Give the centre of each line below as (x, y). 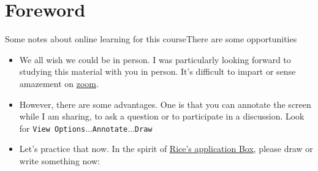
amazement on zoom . (59, 83)
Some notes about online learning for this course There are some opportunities (151, 39)
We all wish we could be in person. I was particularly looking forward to (155, 59)
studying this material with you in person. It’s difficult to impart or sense (157, 71)
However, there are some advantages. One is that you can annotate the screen (165, 104)
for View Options (52, 128)
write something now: (59, 160)
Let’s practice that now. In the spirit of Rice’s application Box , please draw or (166, 149)
